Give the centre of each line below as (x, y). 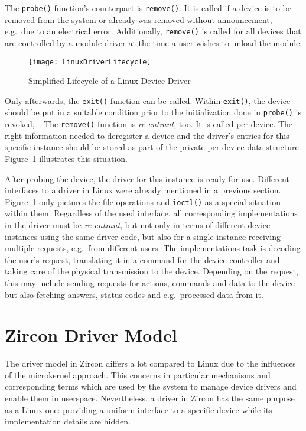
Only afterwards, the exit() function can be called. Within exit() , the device (148, 100)
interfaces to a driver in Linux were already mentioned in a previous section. (143, 190)
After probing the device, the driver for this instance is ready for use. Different (147, 178)
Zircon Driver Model (91, 335)
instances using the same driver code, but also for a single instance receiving (143, 236)
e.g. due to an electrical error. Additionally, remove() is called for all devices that (153, 31)
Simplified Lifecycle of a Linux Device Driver (110, 81)
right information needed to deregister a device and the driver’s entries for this (147, 135)
